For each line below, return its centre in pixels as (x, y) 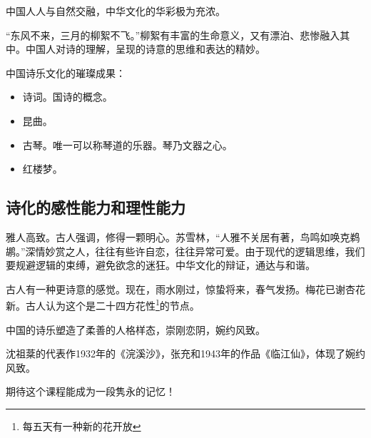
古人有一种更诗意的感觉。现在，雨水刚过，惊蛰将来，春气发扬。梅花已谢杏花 (185, 289)
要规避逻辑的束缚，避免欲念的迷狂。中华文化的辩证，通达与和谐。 (161, 265)
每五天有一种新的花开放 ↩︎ (82, 426)
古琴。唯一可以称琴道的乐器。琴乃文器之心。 (127, 144)
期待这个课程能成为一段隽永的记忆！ (91, 391)
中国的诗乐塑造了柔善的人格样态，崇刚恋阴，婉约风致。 (136, 329)
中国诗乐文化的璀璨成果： (66, 72)
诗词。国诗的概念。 (67, 97)
